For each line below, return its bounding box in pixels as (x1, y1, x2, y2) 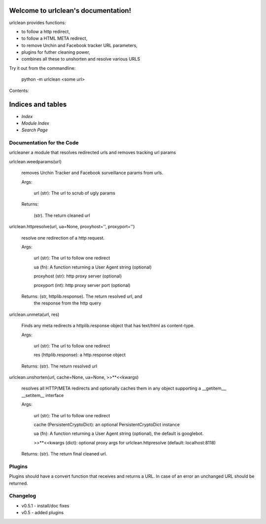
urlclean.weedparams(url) (9, 158, 62, 164)
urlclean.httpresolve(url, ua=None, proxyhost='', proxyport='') (9, 224, 135, 230)
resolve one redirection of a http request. (21, 235, 105, 241)
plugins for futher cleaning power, (21, 49, 91, 55)
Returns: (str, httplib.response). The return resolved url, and (21, 293, 142, 299)
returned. (9, 480, 28, 486)
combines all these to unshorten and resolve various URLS (21, 56, 140, 62)
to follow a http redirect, (21, 29, 70, 34)
